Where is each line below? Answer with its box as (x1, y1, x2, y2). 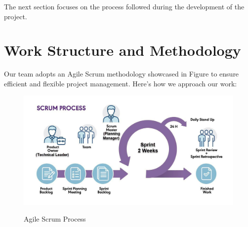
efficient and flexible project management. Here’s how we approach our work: (4, 78, 237, 88)
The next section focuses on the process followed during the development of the (4, 1, 245, 11)
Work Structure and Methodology (4, 40, 241, 60)
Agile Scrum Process (24, 213, 86, 224)
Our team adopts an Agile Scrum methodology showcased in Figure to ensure (4, 69, 239, 79)
